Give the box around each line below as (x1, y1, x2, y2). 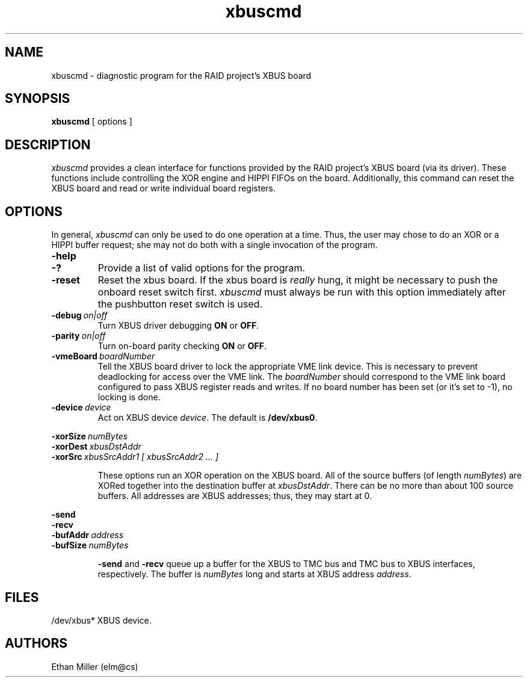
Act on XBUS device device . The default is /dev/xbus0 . (97, 412, 318, 423)
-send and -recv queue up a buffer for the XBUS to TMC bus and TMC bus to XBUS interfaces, (97, 559, 475, 569)
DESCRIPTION (5, 137, 91, 152)
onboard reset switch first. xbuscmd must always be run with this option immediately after (97, 286, 506, 299)
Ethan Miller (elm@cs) (51, 661, 138, 672)
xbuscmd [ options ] (51, 116, 132, 127)
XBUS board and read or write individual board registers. (51, 183, 276, 194)
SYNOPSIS (5, 91, 70, 107)
